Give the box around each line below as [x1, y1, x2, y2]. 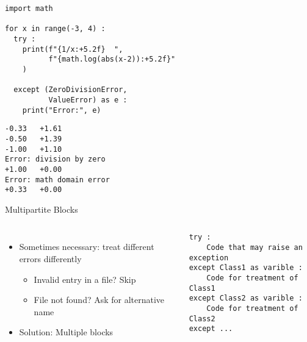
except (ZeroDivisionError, [13, 85, 128, 94]
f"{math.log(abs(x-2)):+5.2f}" [48, 55, 176, 64]
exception [189, 253, 229, 262]
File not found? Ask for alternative [34, 293, 165, 306]
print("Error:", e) [22, 105, 101, 115]
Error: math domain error [5, 175, 110, 184]
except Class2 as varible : [189, 294, 303, 303]
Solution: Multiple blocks [19, 326, 114, 338]
